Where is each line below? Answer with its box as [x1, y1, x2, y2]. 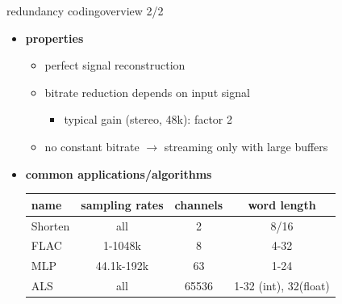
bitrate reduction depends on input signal [44, 83, 250, 100]
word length [248, 196, 316, 213]
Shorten [31, 217, 70, 234]
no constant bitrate [44, 137, 140, 154]
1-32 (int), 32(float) [234, 277, 330, 294]
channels [174, 196, 223, 213]
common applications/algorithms [25, 165, 212, 182]
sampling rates [81, 196, 164, 213]
